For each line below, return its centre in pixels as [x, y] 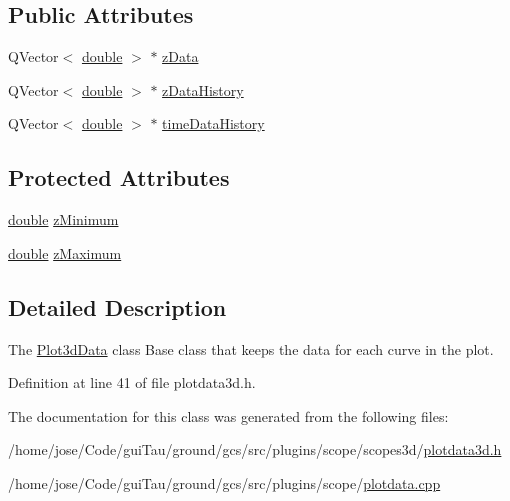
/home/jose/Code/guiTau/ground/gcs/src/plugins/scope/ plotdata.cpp [224, 482]
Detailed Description [117, 306]
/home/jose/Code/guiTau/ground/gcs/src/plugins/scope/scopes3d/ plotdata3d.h [255, 449]
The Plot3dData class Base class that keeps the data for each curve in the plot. [251, 348]
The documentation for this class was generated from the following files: [228, 415]
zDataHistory [203, 89]
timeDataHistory [213, 123]
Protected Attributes [119, 177]
